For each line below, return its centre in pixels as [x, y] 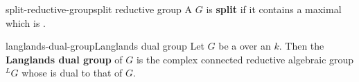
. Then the [301, 46]
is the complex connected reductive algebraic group [245, 59]
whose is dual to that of [72, 73]
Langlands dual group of [64, 59]
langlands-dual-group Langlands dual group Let [105, 46]
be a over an [245, 46]
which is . [26, 22]
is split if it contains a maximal [274, 9]
